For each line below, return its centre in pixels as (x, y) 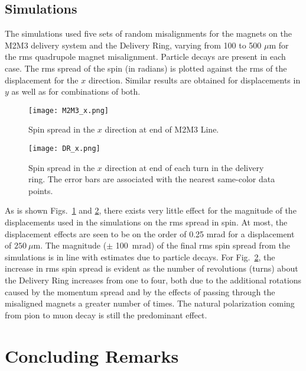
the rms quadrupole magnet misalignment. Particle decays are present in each (145, 57)
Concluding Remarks (92, 355)
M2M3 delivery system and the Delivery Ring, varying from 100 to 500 (133, 45)
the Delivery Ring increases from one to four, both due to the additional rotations (153, 280)
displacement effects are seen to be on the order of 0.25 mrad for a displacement (150, 233)
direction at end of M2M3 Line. (162, 129)
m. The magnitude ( (70, 245)
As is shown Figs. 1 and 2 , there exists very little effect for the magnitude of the (151, 210)
